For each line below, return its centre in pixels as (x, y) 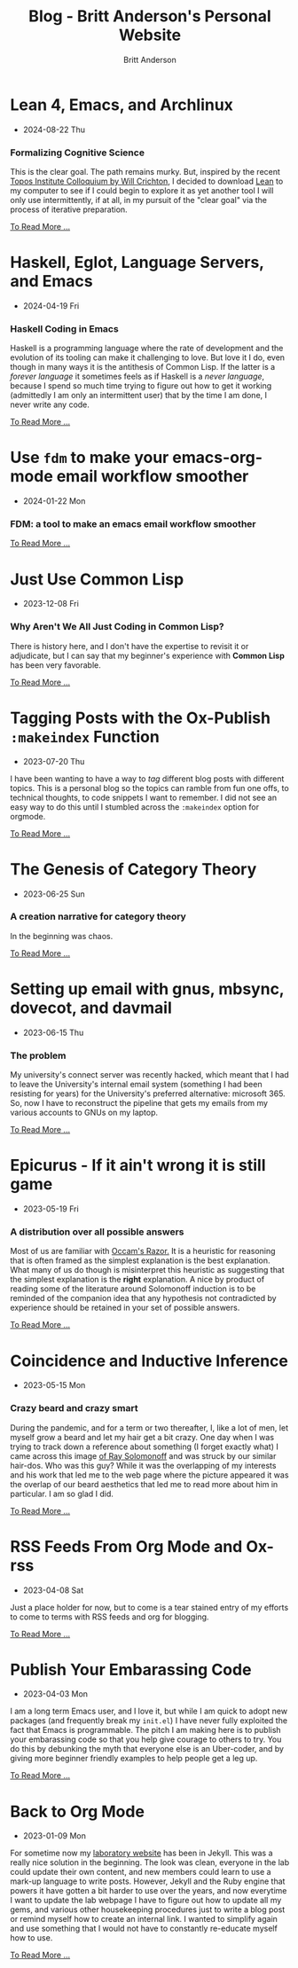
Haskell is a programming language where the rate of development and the (147, 349)
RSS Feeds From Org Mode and (126, 1546)
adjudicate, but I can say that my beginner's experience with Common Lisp (147, 655)
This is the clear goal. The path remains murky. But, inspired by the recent (145, 171)
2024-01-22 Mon (54, 501)
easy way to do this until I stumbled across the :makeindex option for (135, 807)
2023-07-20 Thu (54, 761)
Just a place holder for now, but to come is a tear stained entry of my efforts (149, 1607)
